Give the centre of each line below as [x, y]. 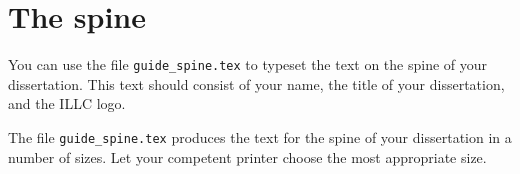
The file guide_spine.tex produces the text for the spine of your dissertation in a [260, 136]
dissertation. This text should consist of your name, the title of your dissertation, [256, 83]
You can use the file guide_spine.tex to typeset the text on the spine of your [248, 64]
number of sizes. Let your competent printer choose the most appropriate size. [247, 156]
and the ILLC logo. [67, 103]
